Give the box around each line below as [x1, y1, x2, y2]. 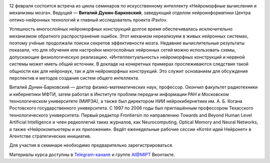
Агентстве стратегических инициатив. [9, 133, 91, 139]
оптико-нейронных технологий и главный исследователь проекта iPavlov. [9, 16, 167, 22]
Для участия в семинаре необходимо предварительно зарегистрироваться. [9, 142, 173, 148]
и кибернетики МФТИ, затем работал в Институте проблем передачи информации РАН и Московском [9, 91, 229, 97]
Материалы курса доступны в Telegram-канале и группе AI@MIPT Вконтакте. [9, 151, 175, 157]
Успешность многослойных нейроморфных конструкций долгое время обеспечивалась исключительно [9, 26, 232, 32]
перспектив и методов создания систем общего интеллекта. [9, 75, 139, 81]
